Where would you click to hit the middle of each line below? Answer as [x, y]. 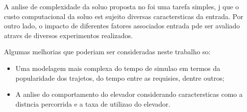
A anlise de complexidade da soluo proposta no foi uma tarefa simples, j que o [122, 6]
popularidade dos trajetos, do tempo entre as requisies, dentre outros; [120, 78]
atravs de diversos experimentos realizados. [69, 35]
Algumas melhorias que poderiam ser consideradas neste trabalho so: [107, 52]
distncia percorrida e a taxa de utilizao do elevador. [93, 103]
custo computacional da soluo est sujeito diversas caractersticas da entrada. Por [124, 16]
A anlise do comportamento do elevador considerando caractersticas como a [129, 94]
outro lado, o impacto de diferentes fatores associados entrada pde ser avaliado [122, 26]
